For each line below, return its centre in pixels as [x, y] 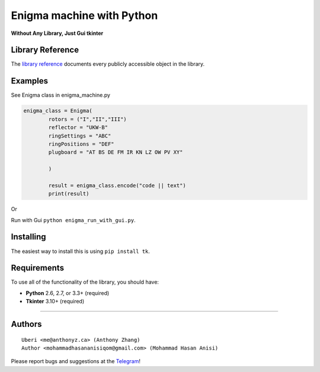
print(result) [69, 194]
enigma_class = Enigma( [58, 111]
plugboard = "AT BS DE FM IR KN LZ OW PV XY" [116, 152]
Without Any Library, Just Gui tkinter [57, 33]
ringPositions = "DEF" [81, 144]
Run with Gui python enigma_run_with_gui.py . [73, 220]
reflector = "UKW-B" [78, 128]
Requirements [38, 268]
